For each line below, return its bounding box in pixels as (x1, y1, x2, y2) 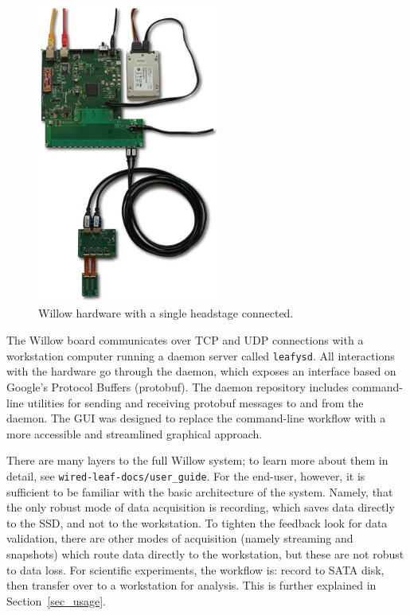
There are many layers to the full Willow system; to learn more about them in (6, 452, 389, 469)
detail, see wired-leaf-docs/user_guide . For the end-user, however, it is (6, 467, 365, 484)
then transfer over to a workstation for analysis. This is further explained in (6, 577, 377, 594)
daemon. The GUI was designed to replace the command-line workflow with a (6, 410, 386, 426)
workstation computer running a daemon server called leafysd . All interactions (6, 347, 395, 364)
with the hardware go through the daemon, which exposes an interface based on (6, 363, 396, 380)
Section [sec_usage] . (6, 592, 106, 609)
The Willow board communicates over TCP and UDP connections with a (6, 332, 364, 348)
